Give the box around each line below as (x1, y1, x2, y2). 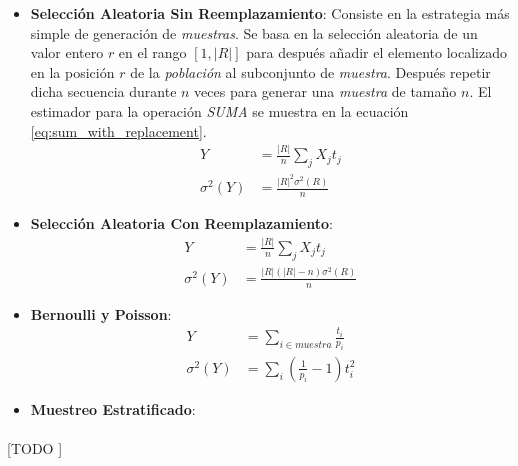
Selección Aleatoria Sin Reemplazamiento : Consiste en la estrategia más (30, 3, 510, 23)
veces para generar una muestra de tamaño (194, 81, 457, 102)
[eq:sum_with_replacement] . (30, 120, 207, 141)
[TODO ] (7, 438, 63, 459)
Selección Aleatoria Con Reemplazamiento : (30, 213, 333, 234)
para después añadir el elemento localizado (246, 42, 507, 63)
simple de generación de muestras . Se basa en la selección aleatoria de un (30, 22, 478, 43)
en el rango (118, 42, 187, 63)
